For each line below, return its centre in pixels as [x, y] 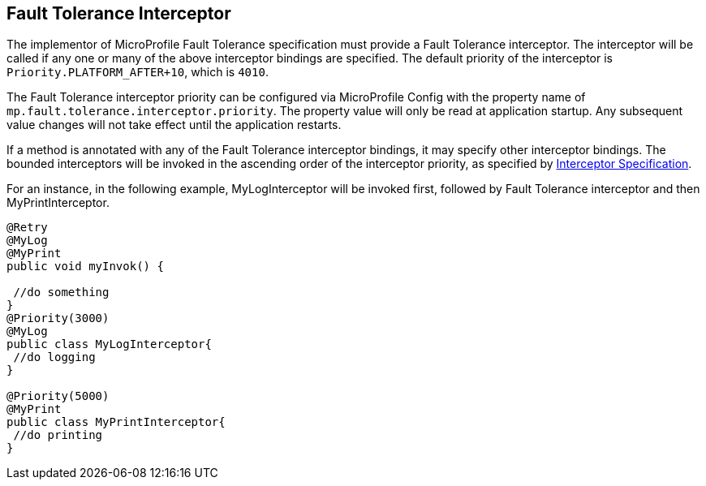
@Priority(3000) [58, 318]
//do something [61, 292]
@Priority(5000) [58, 396]
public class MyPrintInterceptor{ [116, 422]
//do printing [58, 435]
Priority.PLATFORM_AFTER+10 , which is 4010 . [138, 72]
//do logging [54, 357]
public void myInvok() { [85, 267]
